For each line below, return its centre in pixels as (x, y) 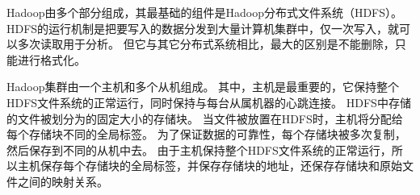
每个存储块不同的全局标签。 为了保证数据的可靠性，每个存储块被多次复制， (206, 134)
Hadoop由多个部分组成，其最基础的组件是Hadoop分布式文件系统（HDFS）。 (205, 12)
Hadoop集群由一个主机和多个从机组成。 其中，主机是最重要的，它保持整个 (203, 87)
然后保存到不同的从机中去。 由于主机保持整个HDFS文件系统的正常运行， (199, 149)
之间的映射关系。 (63, 181)
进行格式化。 (51, 59)
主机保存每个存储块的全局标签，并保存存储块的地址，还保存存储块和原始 (210, 166)
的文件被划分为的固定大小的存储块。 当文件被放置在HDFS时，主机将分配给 (205, 118)
